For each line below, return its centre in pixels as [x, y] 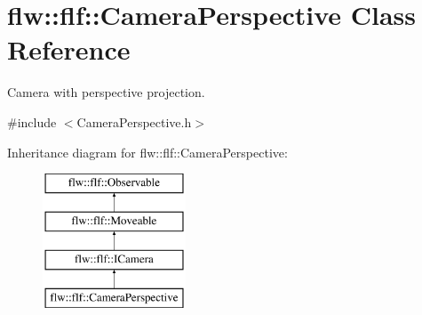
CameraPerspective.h [134, 121]
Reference [69, 49]
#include [32, 121]
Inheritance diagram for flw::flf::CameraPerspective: [147, 152]
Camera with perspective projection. [106, 92]
